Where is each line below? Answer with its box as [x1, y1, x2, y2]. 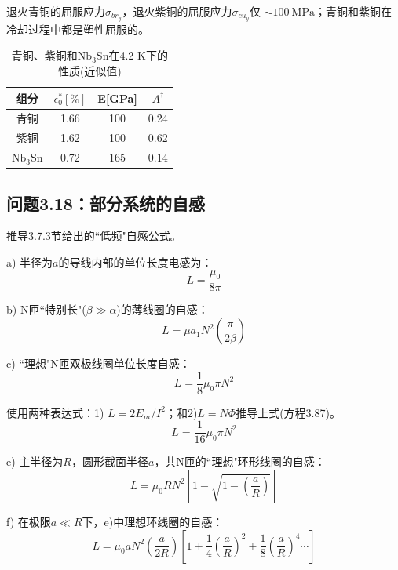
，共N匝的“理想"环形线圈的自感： [154, 453, 326, 470]
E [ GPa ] [97, 89, 137, 106]
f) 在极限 [6, 513, 51, 529]
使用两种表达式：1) [6, 404, 104, 420]
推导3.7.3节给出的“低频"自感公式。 [6, 227, 181, 244]
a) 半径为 [6, 254, 53, 270]
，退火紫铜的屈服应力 [122, 3, 232, 19]
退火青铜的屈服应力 [6, 3, 105, 19]
